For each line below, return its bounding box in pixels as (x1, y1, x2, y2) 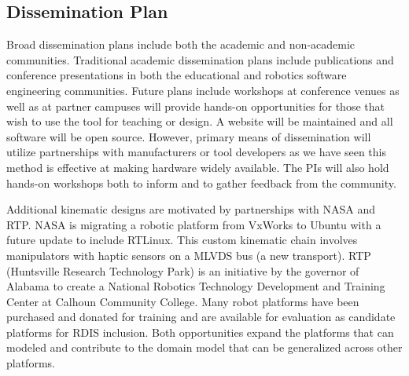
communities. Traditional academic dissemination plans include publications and (6, 51, 394, 68)
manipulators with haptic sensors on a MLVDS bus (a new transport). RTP (6, 246, 371, 263)
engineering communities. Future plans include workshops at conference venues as (6, 82, 400, 98)
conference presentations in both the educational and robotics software (6, 67, 347, 83)
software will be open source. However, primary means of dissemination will (6, 128, 371, 144)
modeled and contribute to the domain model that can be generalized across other (6, 339, 403, 356)
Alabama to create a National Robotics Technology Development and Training (6, 278, 385, 294)
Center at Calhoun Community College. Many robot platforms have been (6, 293, 359, 309)
